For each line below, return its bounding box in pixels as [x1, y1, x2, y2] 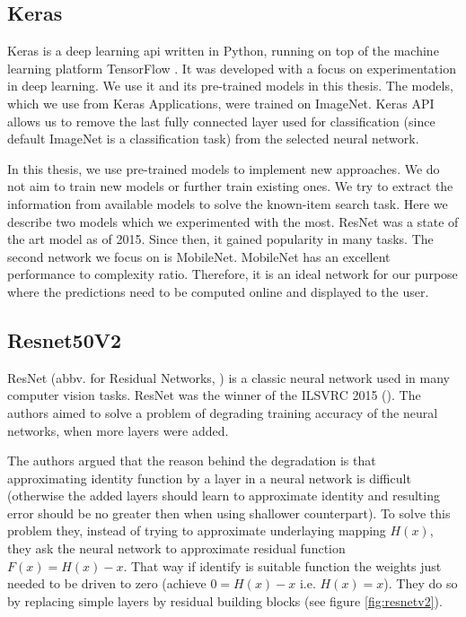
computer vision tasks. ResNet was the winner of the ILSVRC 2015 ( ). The [7, 386, 421, 404]
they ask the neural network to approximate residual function [7, 539, 346, 558]
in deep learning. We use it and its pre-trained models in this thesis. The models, [7, 76, 453, 95]
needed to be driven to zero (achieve [7, 574, 207, 593]
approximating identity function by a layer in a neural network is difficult [7, 468, 411, 487]
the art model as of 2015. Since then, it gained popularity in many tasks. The [7, 230, 434, 248]
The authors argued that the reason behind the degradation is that [7, 451, 376, 470]
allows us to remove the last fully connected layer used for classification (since [7, 111, 435, 130]
